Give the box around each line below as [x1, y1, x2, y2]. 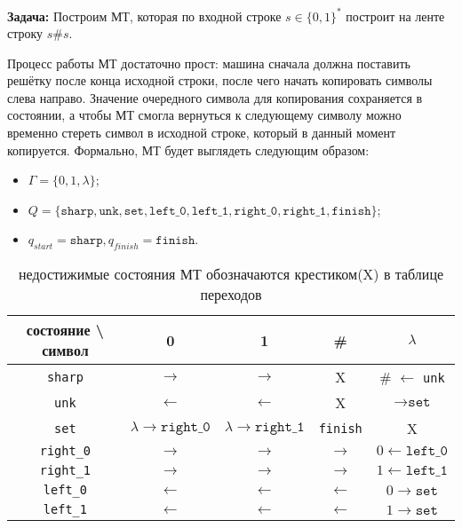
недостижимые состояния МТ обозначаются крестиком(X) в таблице [18, 264, 444, 285]
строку [7, 24, 44, 43]
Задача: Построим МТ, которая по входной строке [7, 6, 282, 25]
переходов [200, 284, 262, 305]
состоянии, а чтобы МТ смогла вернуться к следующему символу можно [7, 106, 402, 124]
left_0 [43, 483, 87, 498]
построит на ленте [346, 6, 445, 25]
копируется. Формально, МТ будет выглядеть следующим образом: [7, 140, 370, 159]
